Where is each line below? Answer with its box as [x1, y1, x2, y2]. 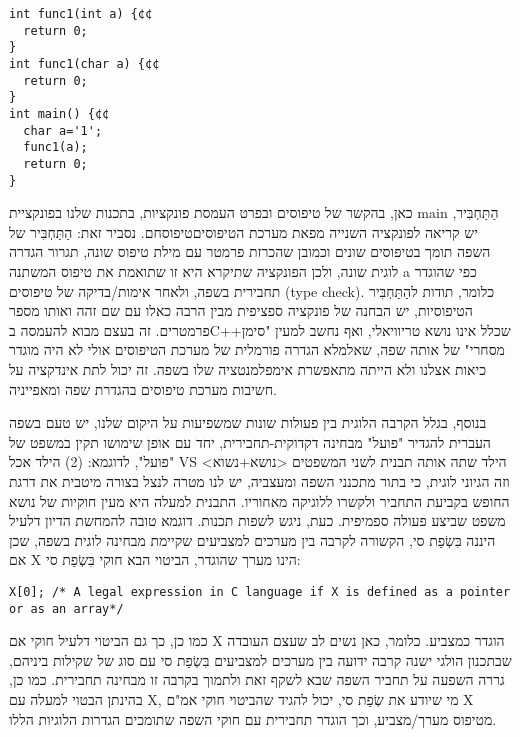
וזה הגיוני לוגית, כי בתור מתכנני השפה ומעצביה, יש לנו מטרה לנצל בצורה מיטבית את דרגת [9, 470, 510, 491]
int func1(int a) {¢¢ [9, 7, 153, 21]
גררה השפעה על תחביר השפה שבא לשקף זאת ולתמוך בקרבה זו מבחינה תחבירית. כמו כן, [9, 669, 505, 690]
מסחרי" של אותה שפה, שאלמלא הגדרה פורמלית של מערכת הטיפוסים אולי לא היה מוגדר [9, 339, 505, 360]
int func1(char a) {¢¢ [9, 56, 160, 71]
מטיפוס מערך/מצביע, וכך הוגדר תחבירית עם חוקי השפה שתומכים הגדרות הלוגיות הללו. [9, 708, 497, 729]
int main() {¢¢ [9, 106, 110, 121]
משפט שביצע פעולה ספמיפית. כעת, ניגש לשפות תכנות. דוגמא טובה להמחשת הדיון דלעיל [9, 510, 506, 531]
